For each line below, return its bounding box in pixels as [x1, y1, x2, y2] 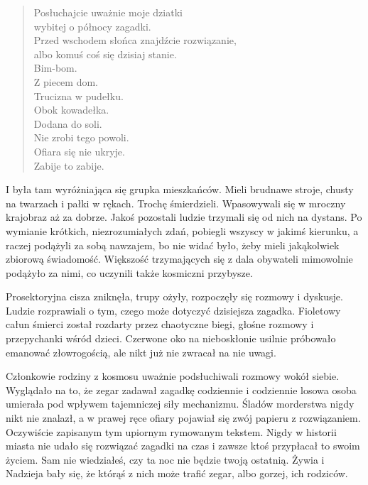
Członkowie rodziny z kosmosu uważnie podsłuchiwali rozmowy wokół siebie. [6, 369, 340, 383]
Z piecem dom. [33, 74, 98, 89]
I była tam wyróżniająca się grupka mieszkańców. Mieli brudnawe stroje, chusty [6, 182, 354, 197]
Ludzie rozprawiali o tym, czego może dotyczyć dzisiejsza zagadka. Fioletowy [6, 303, 341, 317]
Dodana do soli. [33, 116, 102, 131]
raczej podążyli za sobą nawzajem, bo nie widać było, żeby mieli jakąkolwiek [6, 237, 340, 252]
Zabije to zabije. [33, 158, 104, 173]
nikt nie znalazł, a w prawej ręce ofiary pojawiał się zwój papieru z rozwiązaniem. [6, 410, 361, 425]
